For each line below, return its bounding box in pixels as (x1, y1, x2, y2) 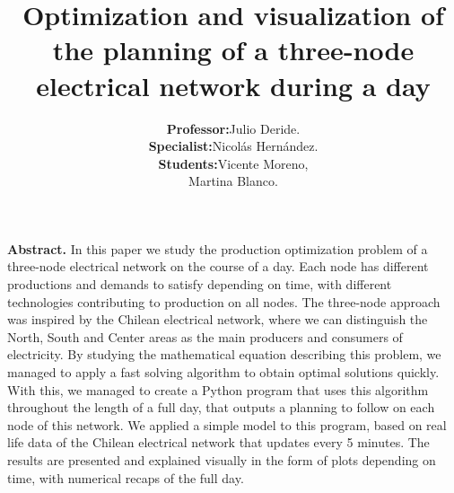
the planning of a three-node (52, 31, 415, 68)
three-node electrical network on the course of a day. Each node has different (7, 257, 429, 276)
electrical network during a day (36, 66, 431, 103)
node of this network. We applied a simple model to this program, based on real (7, 415, 447, 434)
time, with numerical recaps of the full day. (7, 468, 244, 487)
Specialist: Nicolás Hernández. (148, 136, 319, 155)
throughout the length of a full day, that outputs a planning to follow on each (7, 398, 435, 417)
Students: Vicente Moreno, (158, 154, 309, 172)
